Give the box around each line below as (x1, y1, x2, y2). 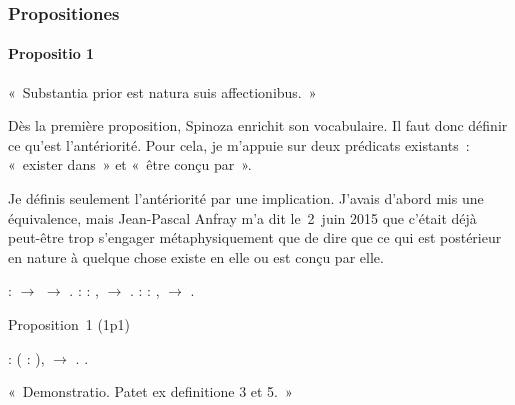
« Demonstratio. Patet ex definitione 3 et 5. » (8, 381, 293, 402)
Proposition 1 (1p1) (8, 313, 131, 334)
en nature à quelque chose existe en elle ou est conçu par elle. (8, 246, 384, 267)
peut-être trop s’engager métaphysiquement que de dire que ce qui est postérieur (8, 227, 502, 248)
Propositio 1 (8, 43, 95, 64)
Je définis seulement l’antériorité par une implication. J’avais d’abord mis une (8, 188, 484, 209)
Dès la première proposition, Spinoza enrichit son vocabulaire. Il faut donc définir (8, 115, 508, 136)
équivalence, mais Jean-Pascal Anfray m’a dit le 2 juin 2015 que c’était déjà (8, 207, 477, 228)
